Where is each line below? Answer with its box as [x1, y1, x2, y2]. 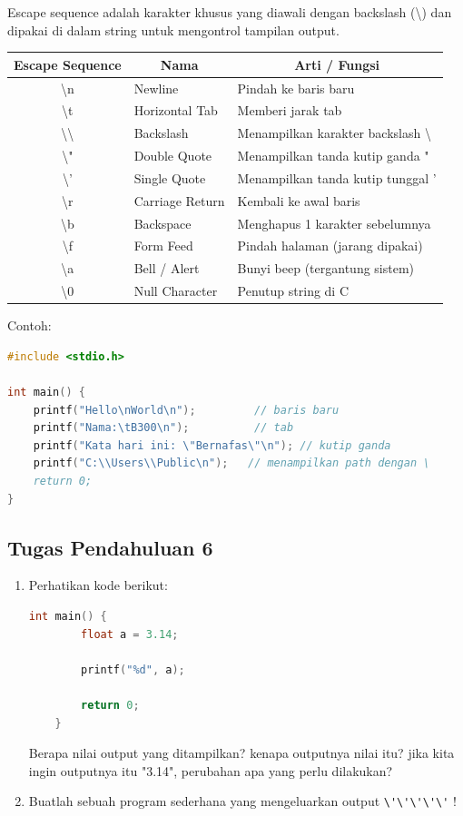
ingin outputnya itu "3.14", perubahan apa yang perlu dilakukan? [28, 761, 393, 780]
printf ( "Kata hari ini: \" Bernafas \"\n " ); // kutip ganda [33, 438, 391, 452]
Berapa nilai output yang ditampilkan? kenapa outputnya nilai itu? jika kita [28, 743, 455, 762]
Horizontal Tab [133, 101, 218, 120]
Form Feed [133, 236, 193, 255]
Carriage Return [133, 191, 225, 210]
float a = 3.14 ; [81, 627, 179, 641]
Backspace [133, 213, 192, 232]
